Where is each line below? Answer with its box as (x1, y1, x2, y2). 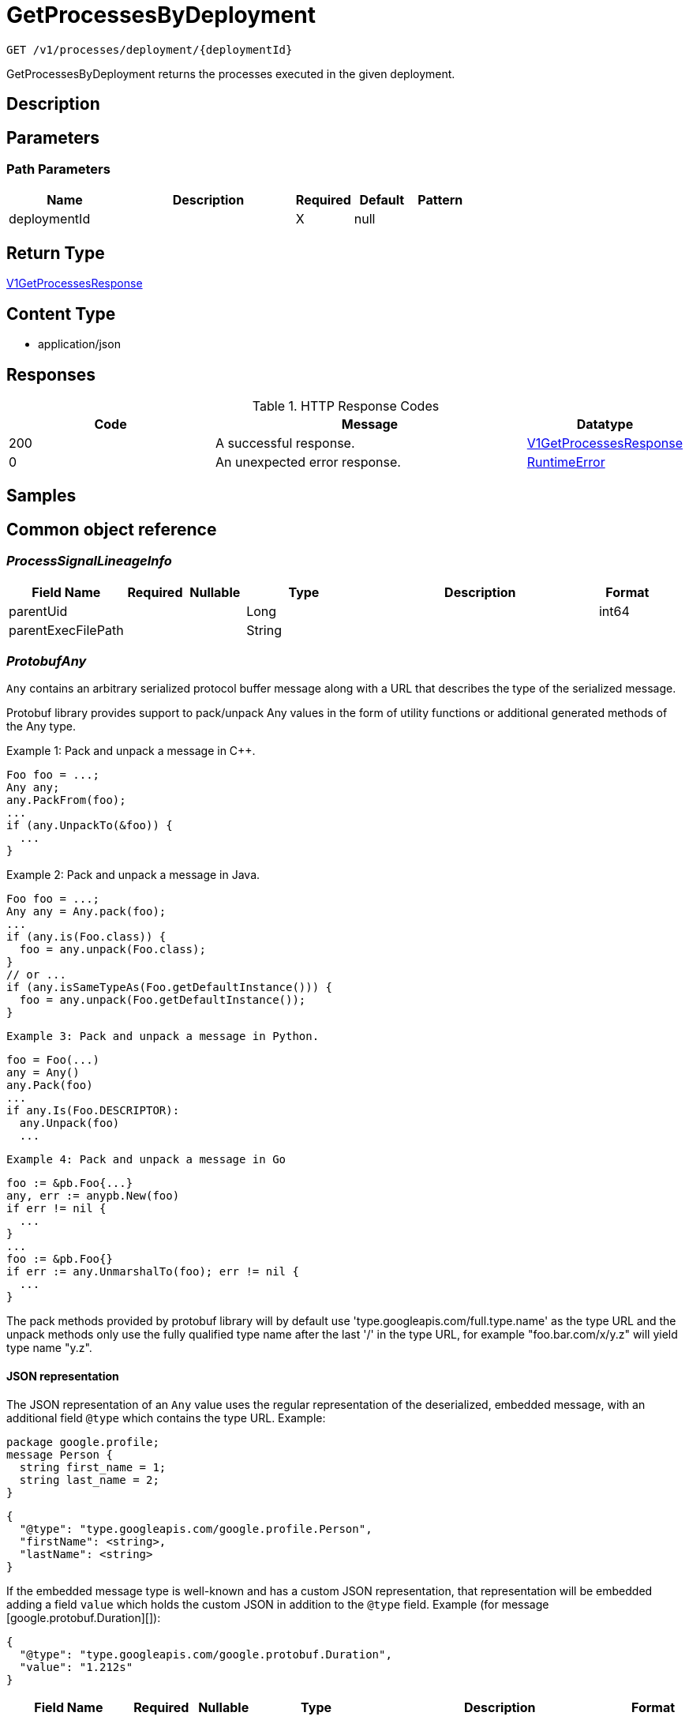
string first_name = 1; (19, 1460, 167, 1474)
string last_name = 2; (19, 1473, 159, 1486)
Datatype (576, 415, 634, 432)
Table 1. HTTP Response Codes (252, 397, 440, 414)
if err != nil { (6, 1202, 107, 1215)
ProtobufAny (6, 652, 87, 669)
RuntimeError (526, 453, 605, 470)
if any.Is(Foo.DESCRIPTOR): (6, 1104, 180, 1117)
